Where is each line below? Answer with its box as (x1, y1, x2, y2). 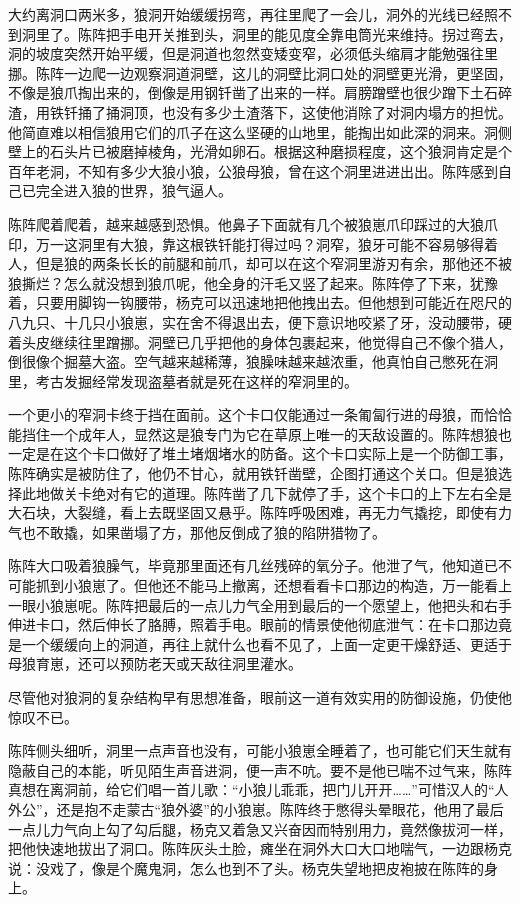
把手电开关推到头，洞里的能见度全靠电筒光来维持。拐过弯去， (105, 23, 512, 44)
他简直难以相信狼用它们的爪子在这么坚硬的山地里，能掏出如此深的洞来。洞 (8, 121, 498, 142)
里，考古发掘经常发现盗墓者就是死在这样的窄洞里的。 (8, 370, 358, 391)
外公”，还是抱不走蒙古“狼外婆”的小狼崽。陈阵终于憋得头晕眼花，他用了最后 (8, 798, 504, 819)
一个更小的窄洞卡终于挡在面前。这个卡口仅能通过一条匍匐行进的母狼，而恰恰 (8, 404, 512, 425)
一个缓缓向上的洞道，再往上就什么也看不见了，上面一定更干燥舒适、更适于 (21, 633, 512, 654)
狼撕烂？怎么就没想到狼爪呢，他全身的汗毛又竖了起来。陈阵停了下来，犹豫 (8, 272, 498, 293)
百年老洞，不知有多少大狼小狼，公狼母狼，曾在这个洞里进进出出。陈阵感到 (8, 160, 498, 181)
